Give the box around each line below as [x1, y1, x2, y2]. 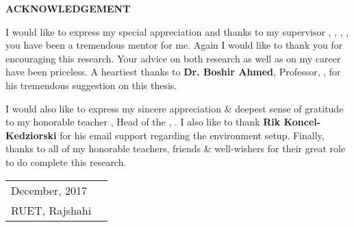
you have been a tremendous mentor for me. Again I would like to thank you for [5, 38, 343, 52]
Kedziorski [5, 128, 57, 142]
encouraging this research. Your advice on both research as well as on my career [5, 51, 341, 65]
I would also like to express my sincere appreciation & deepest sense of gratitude [5, 101, 344, 115]
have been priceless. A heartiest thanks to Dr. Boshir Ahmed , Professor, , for [5, 64, 341, 79]
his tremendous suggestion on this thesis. [5, 77, 177, 92]
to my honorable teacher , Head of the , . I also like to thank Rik [5, 115, 281, 129]
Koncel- [283, 115, 321, 129]
